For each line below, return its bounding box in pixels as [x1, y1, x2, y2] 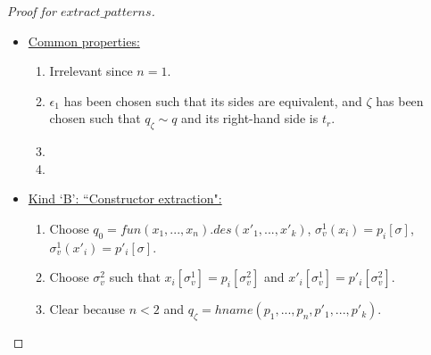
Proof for [7, 2, 56, 20]
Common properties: [28, 31, 140, 50]
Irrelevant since [49, 62, 133, 80]
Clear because [49, 300, 126, 318]
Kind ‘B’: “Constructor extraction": [28, 189, 222, 208]
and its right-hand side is [181, 109, 319, 128]
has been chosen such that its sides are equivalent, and [63, 91, 362, 110]
